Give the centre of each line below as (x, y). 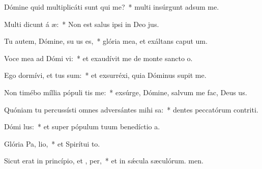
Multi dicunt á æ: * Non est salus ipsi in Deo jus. (82, 24)
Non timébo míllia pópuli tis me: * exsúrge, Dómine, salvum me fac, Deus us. (126, 92)
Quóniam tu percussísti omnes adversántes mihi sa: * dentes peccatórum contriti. (131, 109)
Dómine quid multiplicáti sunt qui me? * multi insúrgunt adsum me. (112, 7)
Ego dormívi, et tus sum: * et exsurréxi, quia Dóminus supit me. (105, 75)
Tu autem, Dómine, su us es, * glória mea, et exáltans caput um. (106, 41)
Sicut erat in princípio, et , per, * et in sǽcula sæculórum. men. (104, 161)
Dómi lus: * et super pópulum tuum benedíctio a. (82, 126)
